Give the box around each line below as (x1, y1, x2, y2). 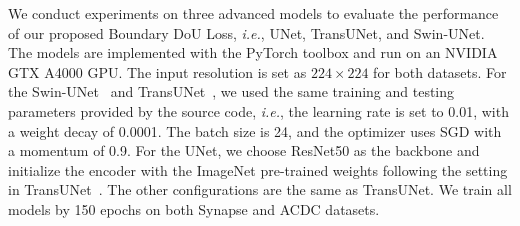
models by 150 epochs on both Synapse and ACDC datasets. (8, 198, 380, 219)
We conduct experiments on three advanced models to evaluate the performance (8, 3, 499, 23)
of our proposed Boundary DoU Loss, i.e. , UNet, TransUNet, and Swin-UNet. (8, 22, 485, 43)
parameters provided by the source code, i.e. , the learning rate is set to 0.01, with (8, 100, 509, 121)
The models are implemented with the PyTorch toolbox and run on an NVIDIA (8, 42, 498, 63)
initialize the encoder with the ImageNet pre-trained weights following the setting (8, 159, 508, 180)
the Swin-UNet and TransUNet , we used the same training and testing (8, 81, 455, 102)
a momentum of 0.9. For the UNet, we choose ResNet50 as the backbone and (8, 140, 480, 161)
